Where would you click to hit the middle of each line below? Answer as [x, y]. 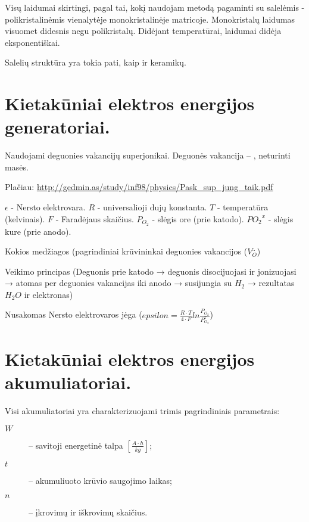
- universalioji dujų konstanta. [152, 207]
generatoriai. [57, 127]
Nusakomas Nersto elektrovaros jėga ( [74, 314]
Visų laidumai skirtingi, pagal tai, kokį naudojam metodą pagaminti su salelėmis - [155, 7]
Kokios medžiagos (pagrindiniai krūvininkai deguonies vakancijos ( [126, 251]
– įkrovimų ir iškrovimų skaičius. [88, 512]
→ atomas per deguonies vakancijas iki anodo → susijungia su [118, 283]
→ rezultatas [271, 283]
